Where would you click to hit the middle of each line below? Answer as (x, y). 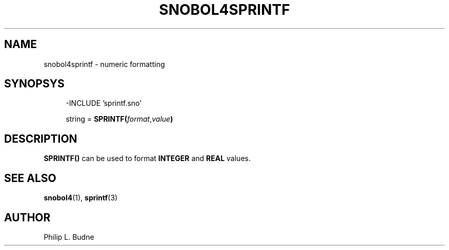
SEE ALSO (30, 178)
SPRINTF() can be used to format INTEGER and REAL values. (147, 158)
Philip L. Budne (69, 237)
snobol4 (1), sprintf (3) (81, 198)
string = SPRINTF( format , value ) (119, 119)
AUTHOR (27, 217)
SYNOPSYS (34, 84)
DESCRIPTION (41, 139)
